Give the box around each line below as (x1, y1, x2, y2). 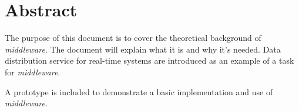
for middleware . (5, 65, 61, 78)
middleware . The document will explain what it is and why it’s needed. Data (5, 43, 281, 55)
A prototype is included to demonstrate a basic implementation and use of (5, 85, 273, 98)
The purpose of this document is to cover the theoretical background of (5, 32, 261, 44)
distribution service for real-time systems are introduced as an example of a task (5, 54, 294, 67)
